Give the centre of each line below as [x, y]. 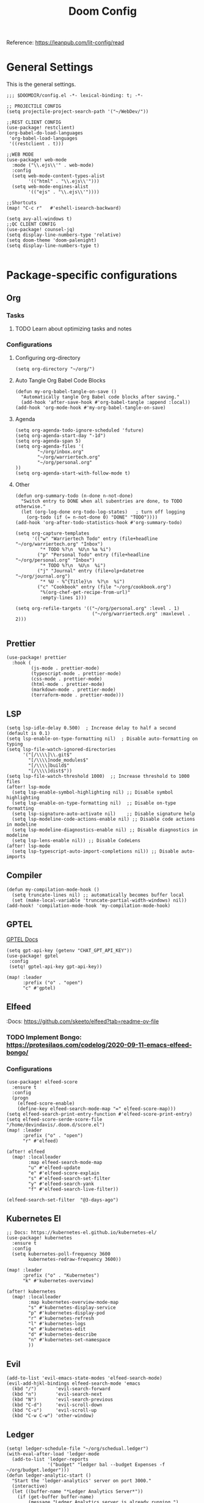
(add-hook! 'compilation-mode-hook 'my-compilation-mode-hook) [89, 905]
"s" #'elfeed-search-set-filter [70, 1178]
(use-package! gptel [33, 956]
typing [15, 744]
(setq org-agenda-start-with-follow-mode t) [73, 473]
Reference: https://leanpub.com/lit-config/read [65, 43]
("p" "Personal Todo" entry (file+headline [93, 555]
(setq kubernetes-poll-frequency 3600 [61, 1254]
